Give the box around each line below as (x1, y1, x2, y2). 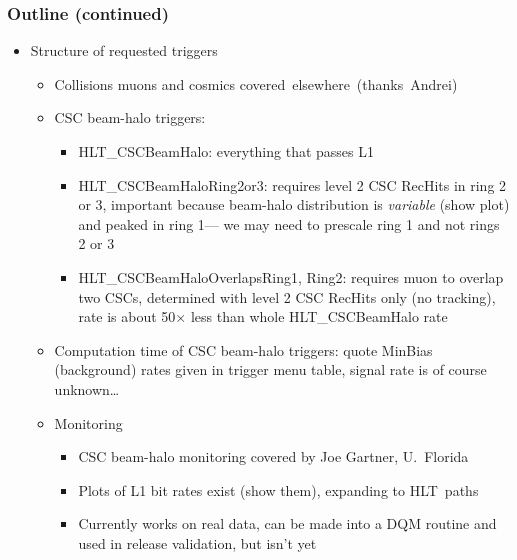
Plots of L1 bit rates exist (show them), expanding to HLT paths (78, 479, 479, 500)
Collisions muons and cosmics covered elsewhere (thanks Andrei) (54, 73, 458, 94)
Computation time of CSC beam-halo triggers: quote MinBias (54, 339, 433, 360)
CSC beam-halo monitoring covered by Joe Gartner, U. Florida (78, 446, 469, 467)
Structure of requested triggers (30, 40, 218, 61)
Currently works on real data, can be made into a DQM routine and (78, 513, 497, 534)
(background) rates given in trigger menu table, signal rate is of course (54, 359, 487, 380)
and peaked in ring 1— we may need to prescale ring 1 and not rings (78, 213, 500, 234)
